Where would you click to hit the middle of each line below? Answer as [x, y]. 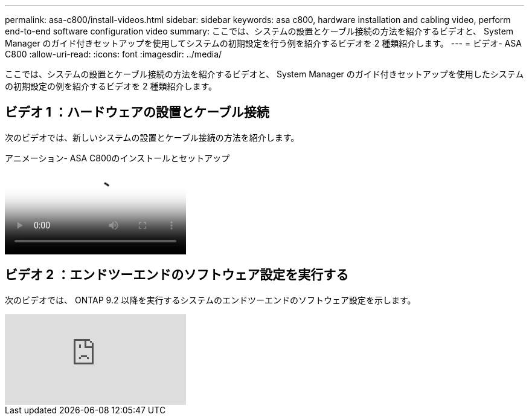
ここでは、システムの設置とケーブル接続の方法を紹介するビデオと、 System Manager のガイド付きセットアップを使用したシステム [264, 74]
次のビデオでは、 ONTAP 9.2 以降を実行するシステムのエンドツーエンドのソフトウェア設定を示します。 [210, 300]
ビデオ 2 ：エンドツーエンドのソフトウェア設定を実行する [177, 275]
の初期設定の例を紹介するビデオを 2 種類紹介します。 [111, 86]
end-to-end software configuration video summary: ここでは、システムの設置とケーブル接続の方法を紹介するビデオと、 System [259, 31]
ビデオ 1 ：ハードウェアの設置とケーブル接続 [137, 112]
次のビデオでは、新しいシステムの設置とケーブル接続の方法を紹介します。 [152, 137]
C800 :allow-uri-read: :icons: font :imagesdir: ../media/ [114, 54]
